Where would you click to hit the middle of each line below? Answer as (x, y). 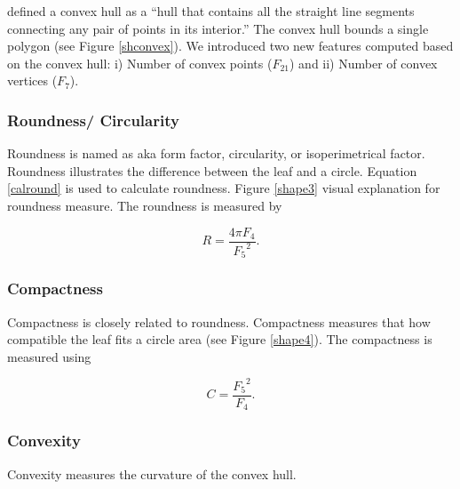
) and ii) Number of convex (364, 63)
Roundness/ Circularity (93, 120)
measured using (49, 356)
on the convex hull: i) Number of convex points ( (140, 63)
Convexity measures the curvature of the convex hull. (152, 473)
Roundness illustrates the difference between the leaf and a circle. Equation (212, 170)
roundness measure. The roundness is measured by (145, 205)
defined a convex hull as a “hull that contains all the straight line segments (211, 11)
